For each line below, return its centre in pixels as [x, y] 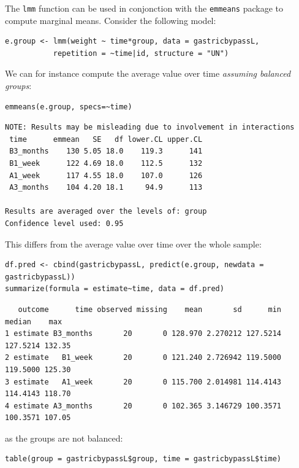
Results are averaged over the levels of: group [106, 212]
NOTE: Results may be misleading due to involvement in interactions [150, 127]
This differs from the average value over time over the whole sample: [133, 244]
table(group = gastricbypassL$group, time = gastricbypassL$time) [143, 459]
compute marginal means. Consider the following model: [111, 20]
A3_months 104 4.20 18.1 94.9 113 [106, 188]
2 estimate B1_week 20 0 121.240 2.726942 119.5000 [143, 358]
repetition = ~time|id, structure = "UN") [141, 53]
